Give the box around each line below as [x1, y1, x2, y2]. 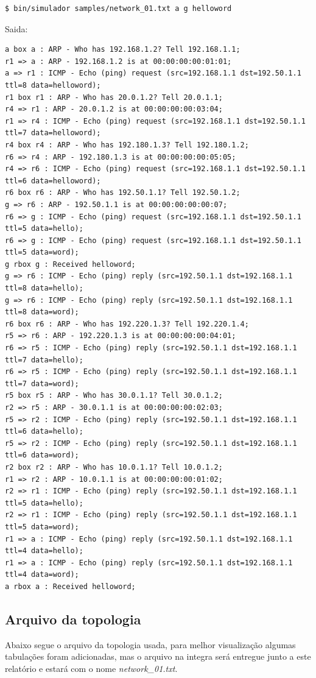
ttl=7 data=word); [5, 379, 79, 388]
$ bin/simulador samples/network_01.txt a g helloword [5, 4, 232, 13]
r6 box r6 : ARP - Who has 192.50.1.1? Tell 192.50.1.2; [5, 188, 241, 197]
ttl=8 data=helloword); [5, 80, 101, 90]
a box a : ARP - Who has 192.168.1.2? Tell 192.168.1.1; [5, 45, 241, 54]
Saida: [5, 22, 28, 35]
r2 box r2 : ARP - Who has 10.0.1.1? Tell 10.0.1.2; [5, 462, 223, 471]
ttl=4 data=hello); [5, 546, 83, 556]
